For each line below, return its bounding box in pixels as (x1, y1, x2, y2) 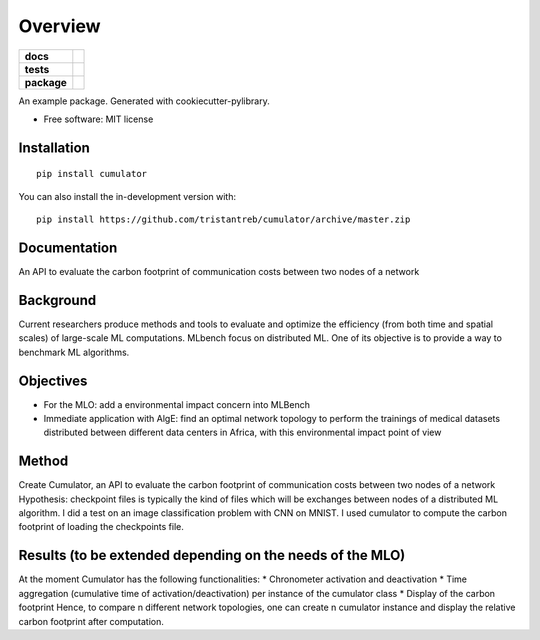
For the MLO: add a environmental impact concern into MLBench (43, 398, 310, 410)
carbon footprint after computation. (18, 615, 165, 627)
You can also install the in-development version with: (18, 190, 237, 202)
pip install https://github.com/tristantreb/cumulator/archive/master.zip (36, 214, 411, 225)
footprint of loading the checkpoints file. (18, 521, 184, 533)
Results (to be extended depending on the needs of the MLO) (18, 547, 406, 564)
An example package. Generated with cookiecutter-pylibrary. (18, 95, 270, 107)
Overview (18, 15, 101, 37)
